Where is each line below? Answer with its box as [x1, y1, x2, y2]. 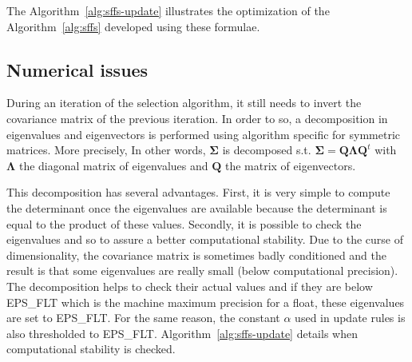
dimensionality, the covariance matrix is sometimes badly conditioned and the [6, 246, 386, 263]
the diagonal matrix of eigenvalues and [18, 157, 208, 173]
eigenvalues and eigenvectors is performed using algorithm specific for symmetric [6, 125, 400, 142]
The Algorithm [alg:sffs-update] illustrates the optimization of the [6, 2, 330, 18]
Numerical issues [6, 57, 149, 82]
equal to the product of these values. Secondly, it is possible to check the [6, 215, 362, 232]
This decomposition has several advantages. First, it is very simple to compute [6, 184, 390, 201]
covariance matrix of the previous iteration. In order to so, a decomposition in [6, 109, 388, 126]
